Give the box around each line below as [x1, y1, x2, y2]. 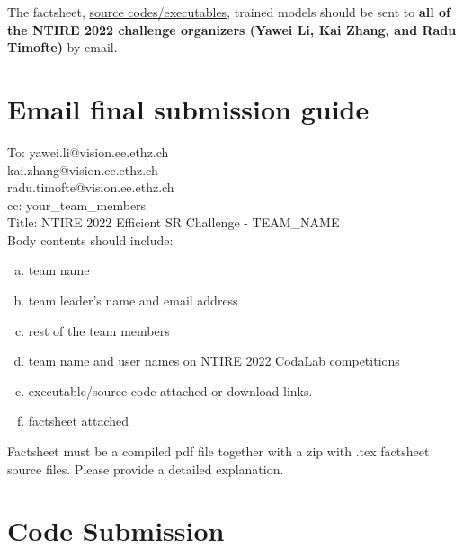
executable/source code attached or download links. [28, 381, 313, 400]
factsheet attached [28, 411, 129, 430]
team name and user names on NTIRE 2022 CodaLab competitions [28, 351, 400, 370]
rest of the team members [28, 321, 170, 340]
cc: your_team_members [7, 195, 147, 214]
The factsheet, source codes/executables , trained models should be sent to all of [7, 3, 450, 21]
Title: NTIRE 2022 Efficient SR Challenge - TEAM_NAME [7, 213, 340, 232]
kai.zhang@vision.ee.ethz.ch [7, 160, 158, 179]
